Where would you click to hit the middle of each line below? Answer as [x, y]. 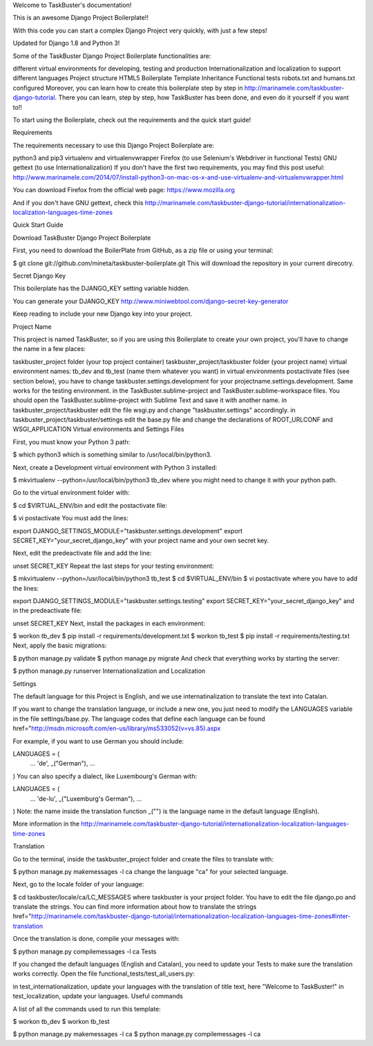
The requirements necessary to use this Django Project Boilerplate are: [113, 145]
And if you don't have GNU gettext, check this [78, 202]
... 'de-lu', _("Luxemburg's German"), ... [86, 799]
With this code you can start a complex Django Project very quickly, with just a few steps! [140, 30]
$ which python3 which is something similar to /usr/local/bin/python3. [112, 455]
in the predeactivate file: [47, 611]
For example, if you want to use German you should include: [98, 741]
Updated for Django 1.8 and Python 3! [66, 43]
